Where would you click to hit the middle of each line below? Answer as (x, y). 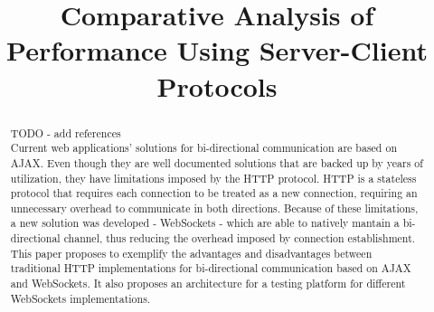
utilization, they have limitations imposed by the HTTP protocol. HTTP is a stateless (213, 178)
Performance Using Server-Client (217, 50)
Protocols (217, 85)
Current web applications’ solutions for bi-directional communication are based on (203, 148)
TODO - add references (66, 132)
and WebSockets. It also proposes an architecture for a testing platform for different (208, 284)
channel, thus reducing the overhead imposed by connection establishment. (240, 238)
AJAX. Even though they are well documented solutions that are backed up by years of (217, 162)
